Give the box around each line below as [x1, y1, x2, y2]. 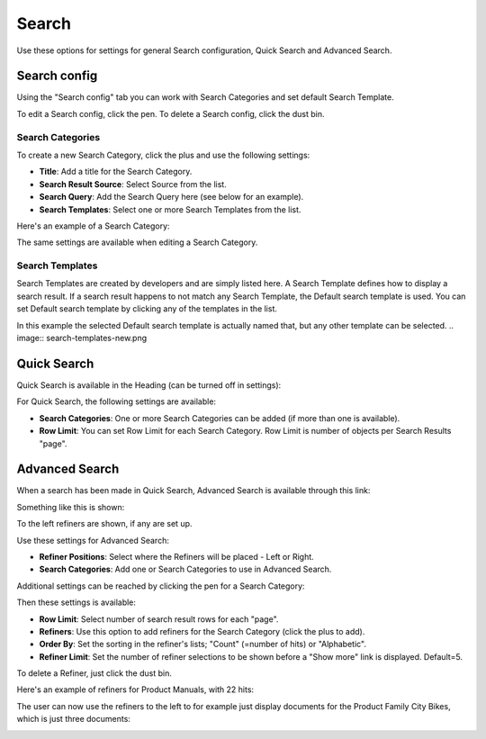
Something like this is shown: [16, 501, 125, 512]
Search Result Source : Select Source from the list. [39, 178, 227, 189]
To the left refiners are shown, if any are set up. [16, 518, 193, 529]
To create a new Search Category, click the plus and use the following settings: [16, 149, 310, 160]
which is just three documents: [16, 714, 130, 725]
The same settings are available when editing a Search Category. [16, 237, 258, 248]
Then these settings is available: [16, 597, 137, 608]
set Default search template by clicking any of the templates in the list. [16, 303, 278, 314]
